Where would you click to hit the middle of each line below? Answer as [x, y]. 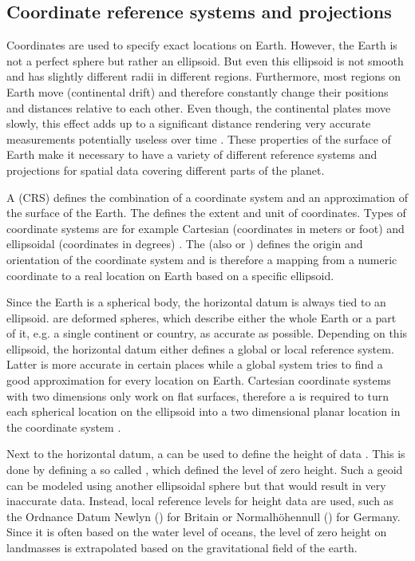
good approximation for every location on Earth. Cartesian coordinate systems [199, 380]
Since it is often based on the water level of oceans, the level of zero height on [197, 532]
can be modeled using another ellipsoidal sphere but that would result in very [196, 485]
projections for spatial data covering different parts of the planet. [166, 170]
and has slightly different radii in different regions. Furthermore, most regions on [204, 76]
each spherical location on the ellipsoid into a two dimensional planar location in [204, 411]
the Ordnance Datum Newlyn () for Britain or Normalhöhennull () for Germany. [204, 516]
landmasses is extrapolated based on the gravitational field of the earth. [182, 548]
